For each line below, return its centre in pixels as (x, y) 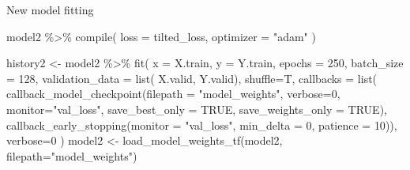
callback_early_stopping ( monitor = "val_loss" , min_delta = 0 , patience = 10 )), (202, 125)
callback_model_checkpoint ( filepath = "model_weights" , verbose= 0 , (173, 94)
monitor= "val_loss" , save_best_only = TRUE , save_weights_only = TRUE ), (197, 109)
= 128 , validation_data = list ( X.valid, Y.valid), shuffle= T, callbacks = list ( (192, 78)
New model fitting (50, 9)
